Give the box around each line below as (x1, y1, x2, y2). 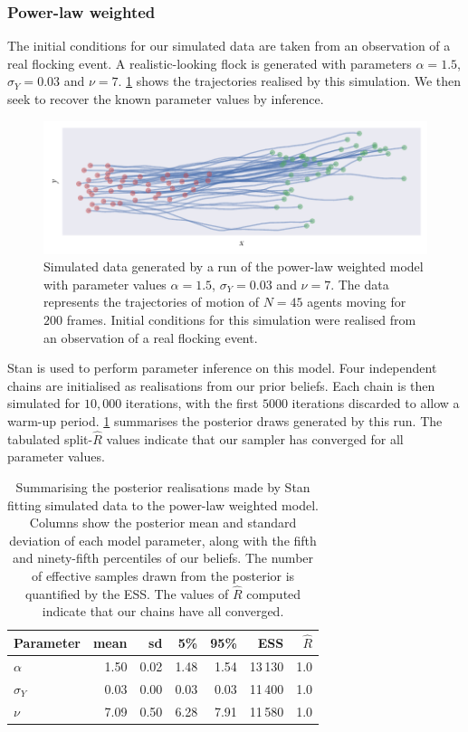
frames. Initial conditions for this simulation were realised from (66, 309, 416, 328)
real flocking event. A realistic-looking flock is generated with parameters (7, 53, 412, 72)
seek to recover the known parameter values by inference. (7, 90, 324, 108)
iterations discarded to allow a (291, 394, 460, 413)
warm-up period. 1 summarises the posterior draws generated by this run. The (7, 411, 443, 430)
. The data (330, 274, 389, 293)
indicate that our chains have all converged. (42, 602, 284, 621)
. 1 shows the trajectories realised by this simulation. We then (118, 71, 462, 90)
